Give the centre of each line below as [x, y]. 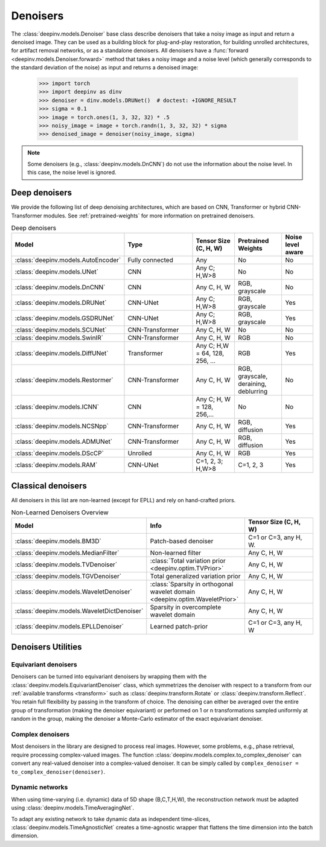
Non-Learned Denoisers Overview [60, 513]
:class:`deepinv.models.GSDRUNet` [65, 318]
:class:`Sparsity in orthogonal [192, 584]
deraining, [252, 384]
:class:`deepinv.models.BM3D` [58, 541]
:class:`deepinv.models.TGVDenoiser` [68, 576]
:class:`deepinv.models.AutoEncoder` [68, 260]
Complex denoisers [40, 735]
